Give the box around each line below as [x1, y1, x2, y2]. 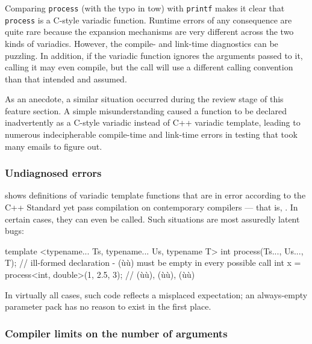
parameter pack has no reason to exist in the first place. [5, 300, 211, 313]
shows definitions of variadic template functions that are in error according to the [5, 189, 306, 201]
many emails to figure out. [5, 140, 102, 152]
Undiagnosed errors [5, 165, 102, 180]
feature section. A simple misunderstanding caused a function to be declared [5, 104, 287, 117]
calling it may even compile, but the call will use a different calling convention [5, 61, 293, 73]
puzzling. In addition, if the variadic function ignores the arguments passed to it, [5, 49, 303, 61]
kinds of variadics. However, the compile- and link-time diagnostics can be [5, 37, 278, 49]
